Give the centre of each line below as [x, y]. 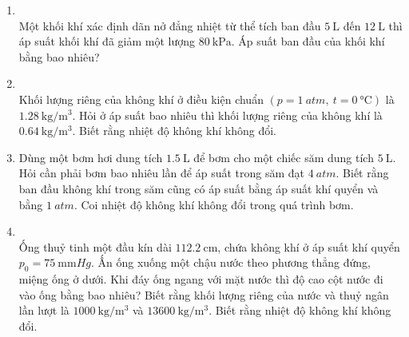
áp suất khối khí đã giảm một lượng [107, 41]
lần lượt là [44, 310]
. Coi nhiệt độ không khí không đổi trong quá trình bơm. [214, 204]
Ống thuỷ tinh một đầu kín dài [95, 246]
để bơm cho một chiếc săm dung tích [284, 157]
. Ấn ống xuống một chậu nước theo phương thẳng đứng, [231, 262]
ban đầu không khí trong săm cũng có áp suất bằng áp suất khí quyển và [199, 188]
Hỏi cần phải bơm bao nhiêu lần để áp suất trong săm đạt [162, 173]
